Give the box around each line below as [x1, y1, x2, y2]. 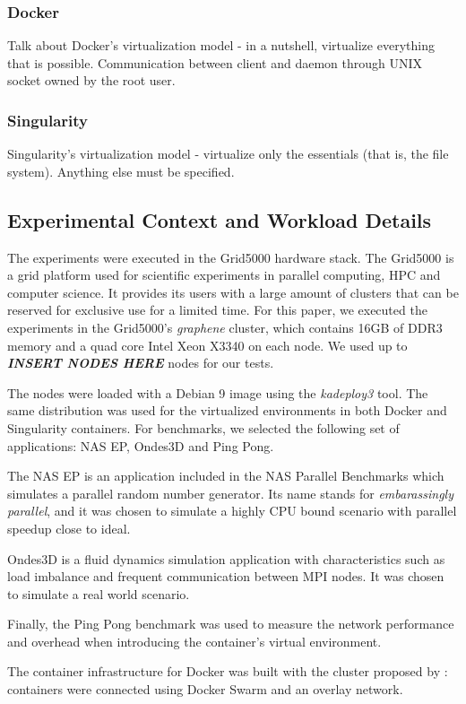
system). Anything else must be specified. [7, 161, 235, 180]
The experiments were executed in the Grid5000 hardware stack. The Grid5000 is [7, 248, 454, 266]
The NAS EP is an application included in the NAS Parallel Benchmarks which [7, 466, 444, 485]
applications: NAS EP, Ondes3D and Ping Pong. [7, 436, 274, 455]
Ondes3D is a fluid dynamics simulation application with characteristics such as [7, 549, 445, 568]
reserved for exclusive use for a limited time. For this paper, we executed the [7, 300, 427, 319]
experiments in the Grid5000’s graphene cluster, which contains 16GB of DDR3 [7, 317, 443, 336]
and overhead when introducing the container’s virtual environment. [7, 631, 382, 650]
